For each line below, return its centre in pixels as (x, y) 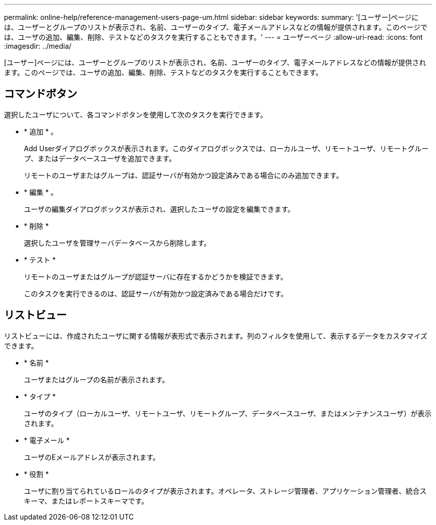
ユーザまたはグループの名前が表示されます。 (97, 379)
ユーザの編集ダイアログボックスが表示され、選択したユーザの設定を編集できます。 (159, 209)
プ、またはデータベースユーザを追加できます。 (100, 158)
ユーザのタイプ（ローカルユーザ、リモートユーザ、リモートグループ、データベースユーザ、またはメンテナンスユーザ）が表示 (228, 413)
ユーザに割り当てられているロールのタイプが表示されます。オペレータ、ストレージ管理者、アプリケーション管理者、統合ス (225, 491)
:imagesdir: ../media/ (38, 46)
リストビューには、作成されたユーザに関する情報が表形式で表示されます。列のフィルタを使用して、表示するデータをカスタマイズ (216, 336)
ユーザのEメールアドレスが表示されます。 (92, 457)
